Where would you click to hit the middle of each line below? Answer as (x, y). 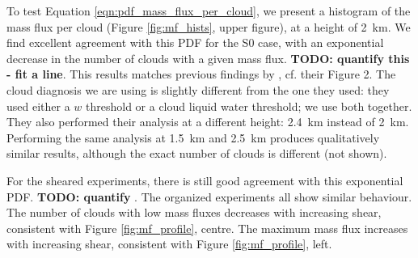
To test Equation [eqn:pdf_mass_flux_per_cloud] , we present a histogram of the (209, 11)
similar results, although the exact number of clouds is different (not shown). (197, 153)
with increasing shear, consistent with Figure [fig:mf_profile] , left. (169, 244)
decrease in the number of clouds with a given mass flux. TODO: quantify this (208, 58)
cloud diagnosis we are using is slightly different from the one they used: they (198, 89)
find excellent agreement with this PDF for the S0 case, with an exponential (195, 42)
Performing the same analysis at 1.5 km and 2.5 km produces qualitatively (193, 137)
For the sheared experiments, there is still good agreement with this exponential (205, 180)
